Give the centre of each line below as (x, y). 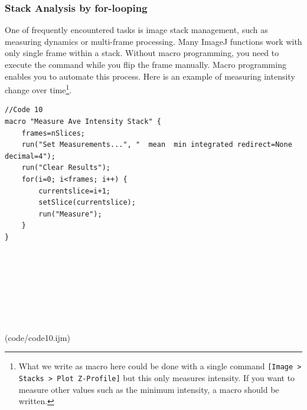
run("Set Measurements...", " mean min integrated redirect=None (157, 145)
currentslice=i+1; (74, 191)
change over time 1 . (38, 89)
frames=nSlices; (53, 133)
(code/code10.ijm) (37, 337)
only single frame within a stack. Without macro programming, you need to (142, 53)
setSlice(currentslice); (87, 203)
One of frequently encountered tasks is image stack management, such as (136, 30)
